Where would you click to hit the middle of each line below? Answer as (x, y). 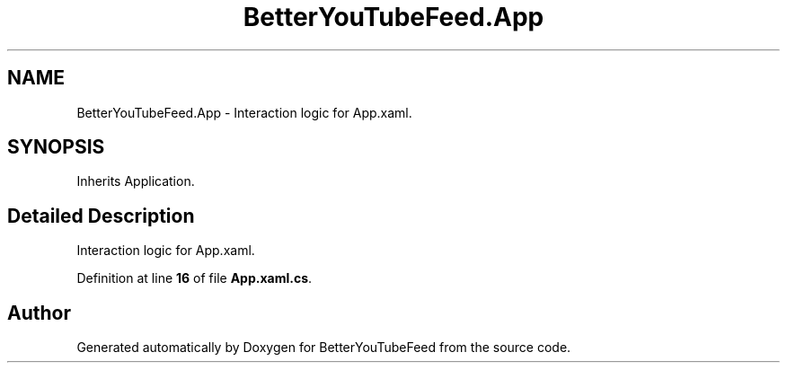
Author (39, 313)
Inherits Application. (136, 181)
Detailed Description (101, 216)
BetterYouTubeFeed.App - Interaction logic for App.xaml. (244, 112)
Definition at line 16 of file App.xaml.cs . (195, 278)
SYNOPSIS (56, 147)
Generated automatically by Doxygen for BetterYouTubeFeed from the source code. (324, 348)
